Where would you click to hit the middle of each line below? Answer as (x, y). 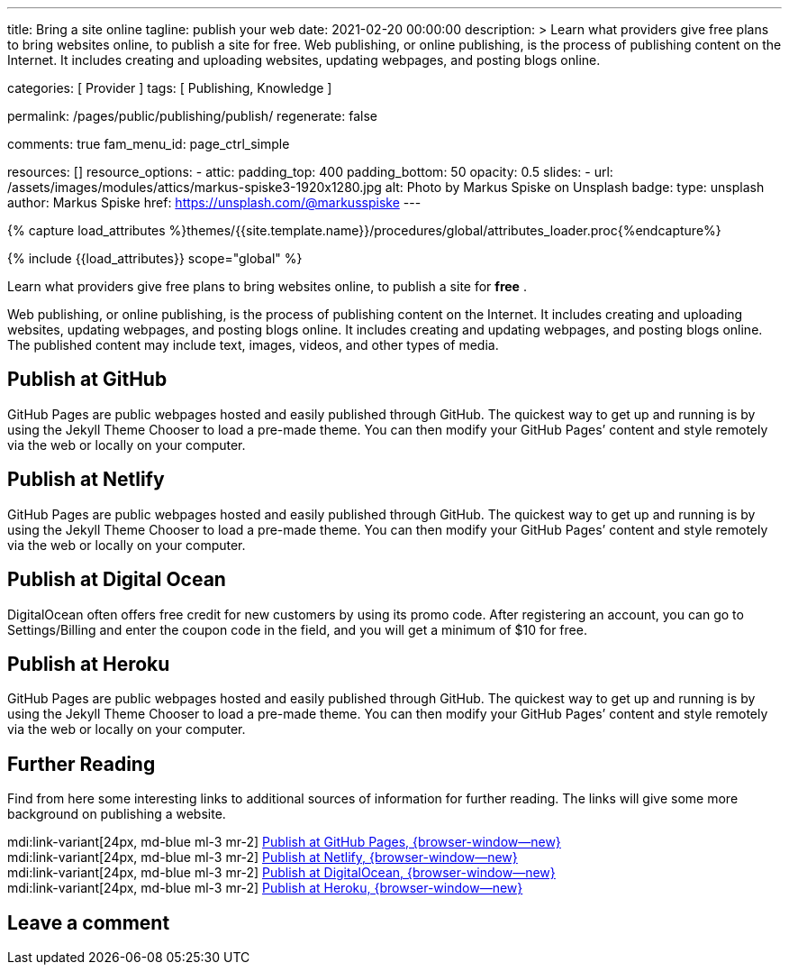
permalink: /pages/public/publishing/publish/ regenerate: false (192, 116)
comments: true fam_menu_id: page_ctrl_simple (149, 144)
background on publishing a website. (117, 814)
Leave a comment (89, 922)
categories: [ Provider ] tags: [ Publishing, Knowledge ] (170, 88)
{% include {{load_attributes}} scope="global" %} (155, 258)
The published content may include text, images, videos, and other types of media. (253, 345)
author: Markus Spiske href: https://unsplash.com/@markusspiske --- (214, 202)
